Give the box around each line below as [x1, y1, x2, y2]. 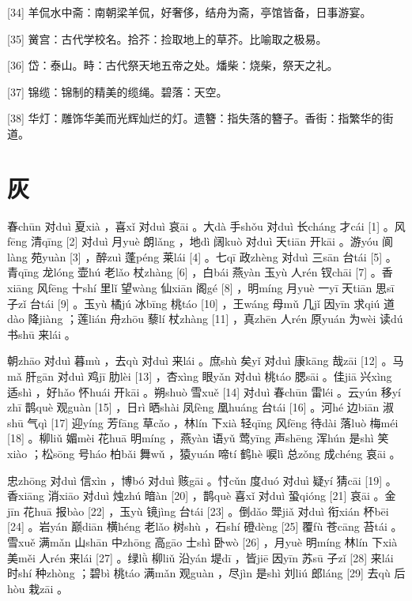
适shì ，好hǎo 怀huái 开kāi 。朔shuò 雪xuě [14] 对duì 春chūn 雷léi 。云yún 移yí [7, 383, 401, 400]
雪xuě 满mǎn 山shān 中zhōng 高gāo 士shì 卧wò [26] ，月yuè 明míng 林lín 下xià [7, 533, 398, 550]
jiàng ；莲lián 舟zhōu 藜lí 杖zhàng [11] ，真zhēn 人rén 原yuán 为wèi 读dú [39, 310, 403, 327]
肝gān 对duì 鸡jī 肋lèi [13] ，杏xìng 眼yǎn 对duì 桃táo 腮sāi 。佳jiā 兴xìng [25, 368, 392, 385]
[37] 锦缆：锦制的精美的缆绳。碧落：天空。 [7, 83, 228, 100]
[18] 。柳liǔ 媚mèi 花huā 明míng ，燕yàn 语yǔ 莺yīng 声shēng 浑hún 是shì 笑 [7, 430, 389, 446]
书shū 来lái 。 [7, 325, 76, 342]
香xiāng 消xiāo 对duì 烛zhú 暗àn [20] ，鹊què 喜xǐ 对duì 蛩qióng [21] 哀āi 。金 [7, 487, 396, 504]
